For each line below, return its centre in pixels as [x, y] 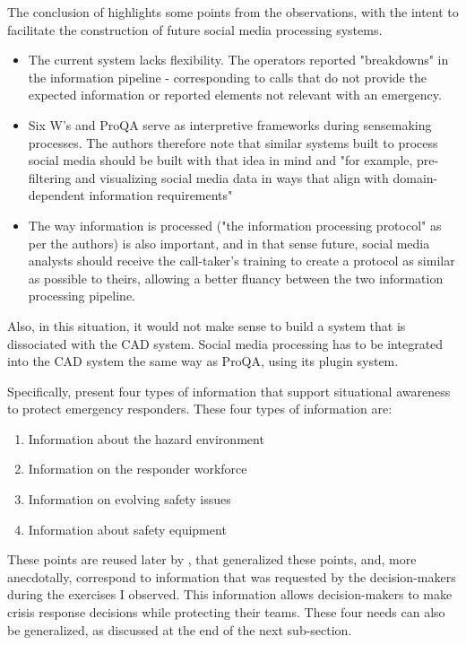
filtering [50, 177]
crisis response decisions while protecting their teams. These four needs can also [226, 612]
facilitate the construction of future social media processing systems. [195, 29]
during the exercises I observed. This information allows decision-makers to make [230, 594]
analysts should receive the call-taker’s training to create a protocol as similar [242, 261]
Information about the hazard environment [146, 438]
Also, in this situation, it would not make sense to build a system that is [207, 325]
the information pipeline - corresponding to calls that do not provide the [227, 77]
